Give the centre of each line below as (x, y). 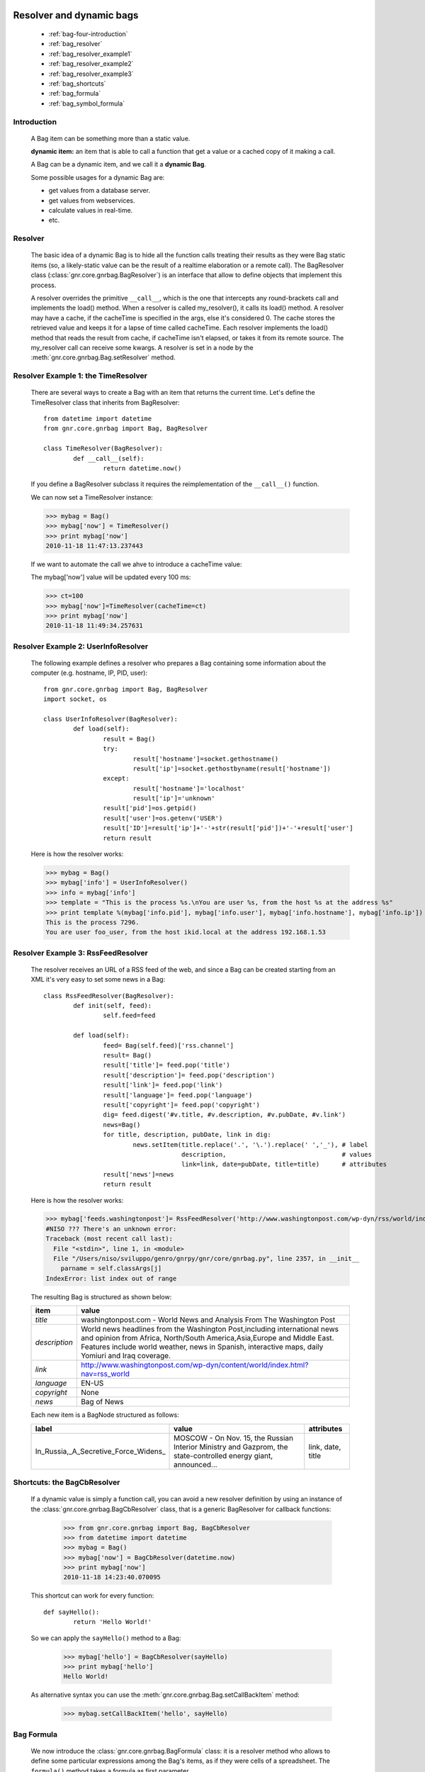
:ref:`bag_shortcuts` (77, 83)
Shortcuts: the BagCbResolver (67, 1482)
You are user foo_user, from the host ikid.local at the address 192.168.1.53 (186, 932)
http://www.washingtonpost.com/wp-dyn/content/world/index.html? (194, 1365)
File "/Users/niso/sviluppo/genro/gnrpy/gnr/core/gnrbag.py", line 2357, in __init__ (206, 1259)
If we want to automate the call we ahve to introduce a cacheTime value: (136, 564)
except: (116, 779)
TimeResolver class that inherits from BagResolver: (105, 402)
